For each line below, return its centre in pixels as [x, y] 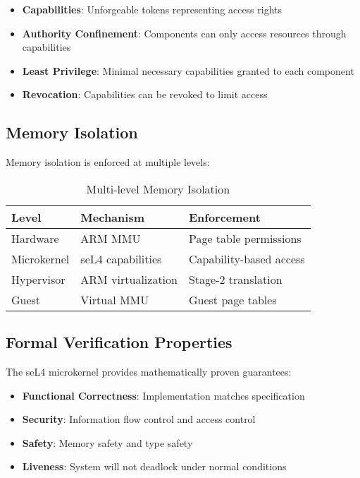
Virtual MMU [115, 299]
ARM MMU [111, 238]
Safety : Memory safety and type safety [107, 442]
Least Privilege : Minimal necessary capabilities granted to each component [188, 70]
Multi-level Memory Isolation [158, 189]
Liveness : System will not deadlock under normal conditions [154, 466]
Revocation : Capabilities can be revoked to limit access [145, 94]
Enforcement [224, 217]
